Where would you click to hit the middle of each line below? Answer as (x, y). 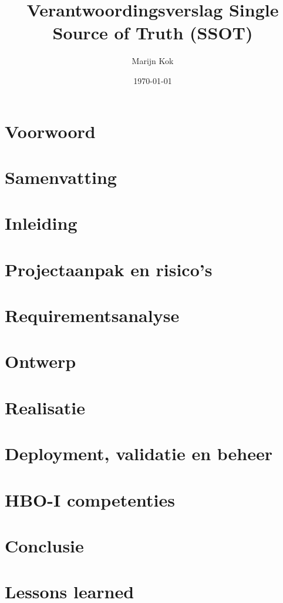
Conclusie (44, 545)
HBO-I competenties (90, 499)
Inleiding (41, 223)
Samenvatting (61, 177)
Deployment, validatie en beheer (139, 453)
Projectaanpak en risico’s (109, 269)
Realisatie (45, 407)
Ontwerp (41, 361)
